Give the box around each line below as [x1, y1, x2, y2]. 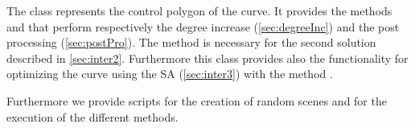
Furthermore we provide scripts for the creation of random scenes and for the [6, 92, 387, 109]
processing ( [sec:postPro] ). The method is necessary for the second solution [6, 34, 376, 51]
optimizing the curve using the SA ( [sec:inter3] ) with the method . [6, 65, 333, 82]
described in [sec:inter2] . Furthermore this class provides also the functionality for [6, 49, 409, 66]
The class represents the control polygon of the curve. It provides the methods [6, 2, 392, 19]
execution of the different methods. [6, 108, 179, 125]
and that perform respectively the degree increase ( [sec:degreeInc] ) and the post [6, 18, 400, 35]
